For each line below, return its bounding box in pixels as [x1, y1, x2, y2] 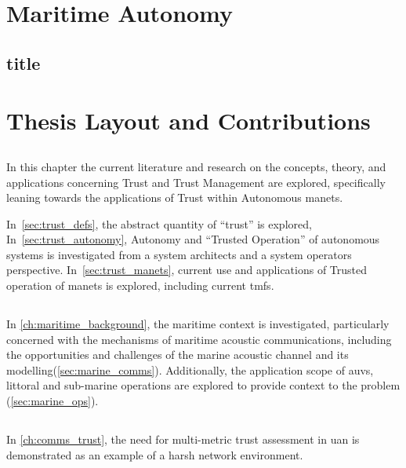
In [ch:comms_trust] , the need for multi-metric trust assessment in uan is [6, 431, 360, 448]
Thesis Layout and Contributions [6, 104, 371, 137]
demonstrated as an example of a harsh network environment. [6, 446, 303, 463]
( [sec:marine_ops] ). [6, 393, 99, 409]
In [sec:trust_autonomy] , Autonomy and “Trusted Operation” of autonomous [6, 231, 380, 247]
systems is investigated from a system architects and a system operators [6, 246, 352, 262]
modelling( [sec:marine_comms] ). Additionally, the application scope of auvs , [6, 361, 374, 378]
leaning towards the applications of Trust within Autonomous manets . [6, 189, 343, 206]
